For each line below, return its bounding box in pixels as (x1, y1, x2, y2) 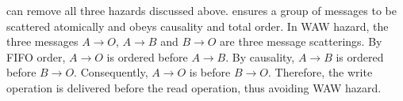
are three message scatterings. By (220, 33, 382, 50)
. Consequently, (74, 64, 148, 80)
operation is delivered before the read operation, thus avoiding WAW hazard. (6, 79, 382, 95)
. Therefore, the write (267, 64, 373, 80)
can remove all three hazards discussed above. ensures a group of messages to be (6, 2, 397, 18)
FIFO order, (6, 48, 66, 65)
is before (189, 64, 231, 80)
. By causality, (225, 48, 295, 65)
